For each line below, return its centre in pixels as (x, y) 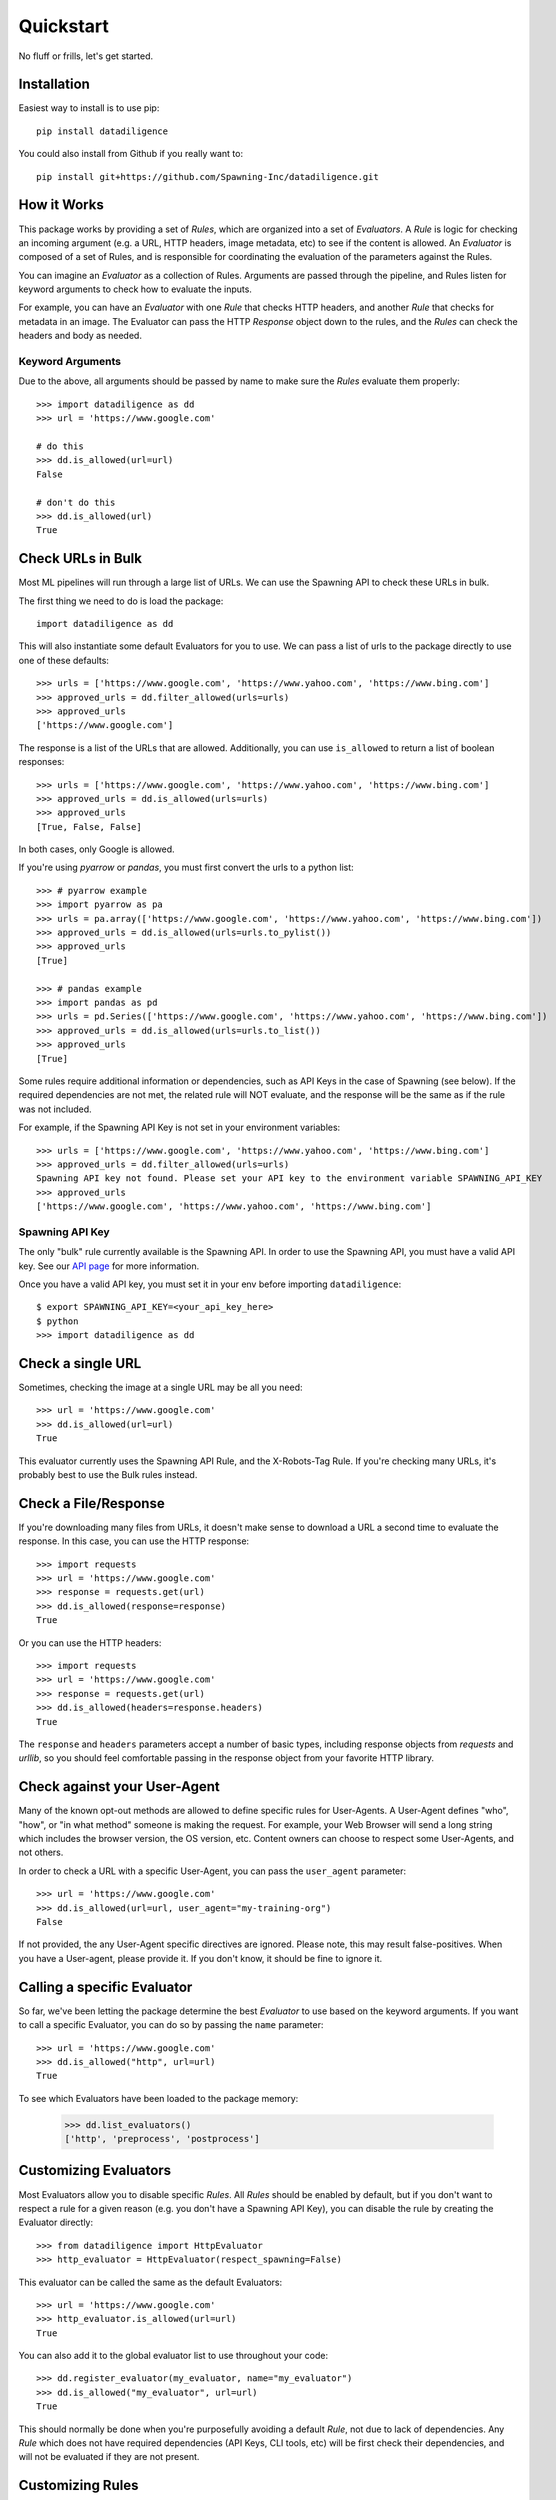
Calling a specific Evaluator (105, 1986)
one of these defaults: (64, 660)
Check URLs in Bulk (80, 558)
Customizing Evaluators (95, 2170)
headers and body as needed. (80, 336)
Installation (54, 84)
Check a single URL (80, 1363)
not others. (41, 1852)
